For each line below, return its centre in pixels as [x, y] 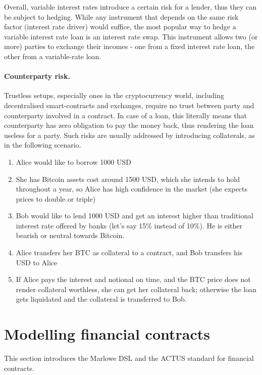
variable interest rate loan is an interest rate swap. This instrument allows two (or [131, 36]
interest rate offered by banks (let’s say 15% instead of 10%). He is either [129, 225]
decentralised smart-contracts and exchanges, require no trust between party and [129, 105]
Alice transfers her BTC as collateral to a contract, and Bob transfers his [129, 252]
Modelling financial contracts [107, 334]
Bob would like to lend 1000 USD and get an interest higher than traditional [135, 216]
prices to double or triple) [56, 198]
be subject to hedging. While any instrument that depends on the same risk [121, 16]
